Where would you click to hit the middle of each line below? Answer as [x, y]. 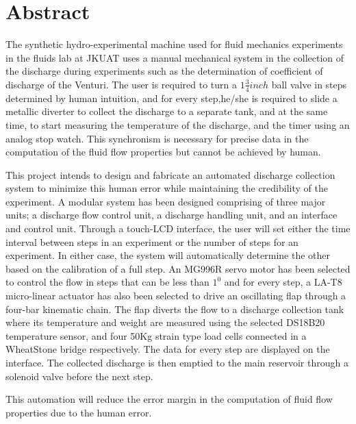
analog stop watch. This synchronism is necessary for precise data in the [157, 138]
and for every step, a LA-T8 [283, 282]
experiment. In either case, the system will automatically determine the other [168, 255]
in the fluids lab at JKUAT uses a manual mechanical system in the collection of [175, 57]
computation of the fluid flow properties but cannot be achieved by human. [163, 152]
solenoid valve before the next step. [79, 376]
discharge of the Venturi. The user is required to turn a [122, 84]
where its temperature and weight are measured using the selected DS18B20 [165, 322]
